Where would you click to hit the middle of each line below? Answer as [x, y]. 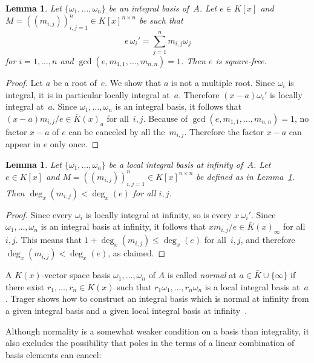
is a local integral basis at [252, 286]
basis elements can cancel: [54, 354]
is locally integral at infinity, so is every [159, 214]
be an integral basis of [149, 8]
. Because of [165, 118]
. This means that [48, 240]
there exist [25, 286]
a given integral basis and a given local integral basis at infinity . [126, 310]
